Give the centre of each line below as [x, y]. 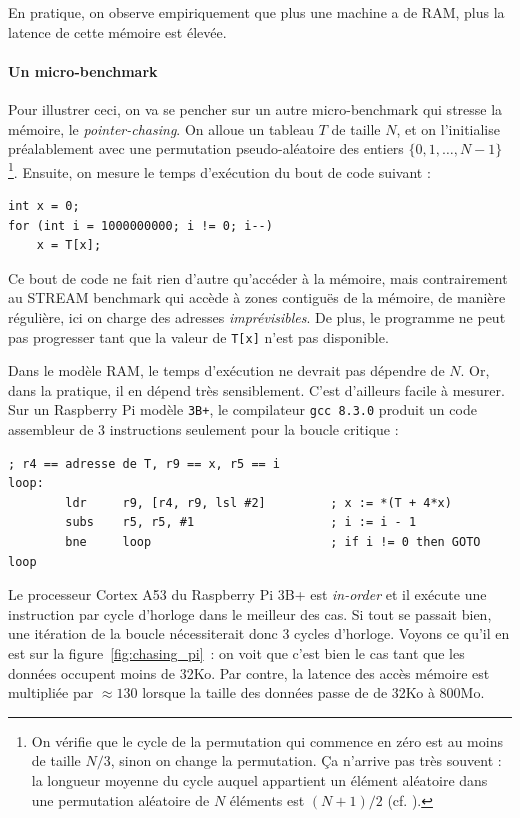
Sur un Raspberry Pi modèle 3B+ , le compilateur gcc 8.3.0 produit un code [242, 409]
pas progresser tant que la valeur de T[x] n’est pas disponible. [198, 336]
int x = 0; [44, 206]
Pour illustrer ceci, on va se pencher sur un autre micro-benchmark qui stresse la [255, 108]
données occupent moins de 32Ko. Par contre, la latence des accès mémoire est [249, 672]
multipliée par [51, 692]
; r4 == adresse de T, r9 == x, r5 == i [144, 463]
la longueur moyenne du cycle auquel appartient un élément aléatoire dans [259, 779]
